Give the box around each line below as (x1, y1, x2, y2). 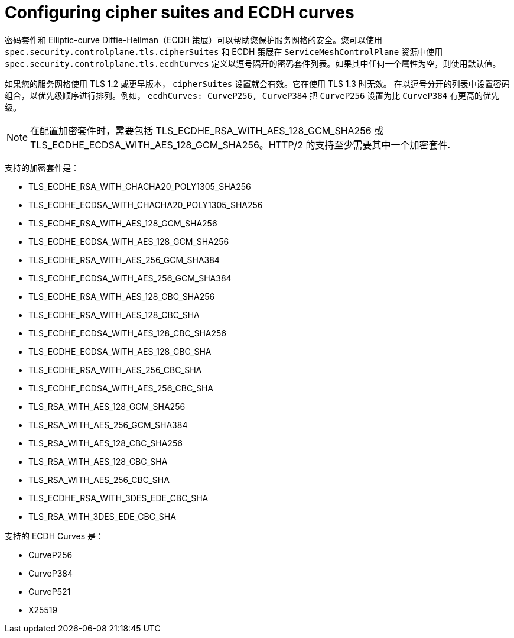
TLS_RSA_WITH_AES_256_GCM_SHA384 (28, 419, 188, 430)
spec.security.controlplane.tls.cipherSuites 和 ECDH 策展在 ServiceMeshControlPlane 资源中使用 (5, 46, 443, 57)
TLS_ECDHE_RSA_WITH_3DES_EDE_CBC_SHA (28, 493, 209, 503)
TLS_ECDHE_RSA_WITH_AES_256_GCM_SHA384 (28, 254, 220, 265)
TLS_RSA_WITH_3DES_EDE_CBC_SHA (28, 511, 176, 522)
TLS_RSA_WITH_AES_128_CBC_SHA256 (28, 438, 183, 448)
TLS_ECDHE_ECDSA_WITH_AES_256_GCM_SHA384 (28, 273, 232, 283)
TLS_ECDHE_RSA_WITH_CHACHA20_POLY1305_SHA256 (28, 181, 251, 192)
